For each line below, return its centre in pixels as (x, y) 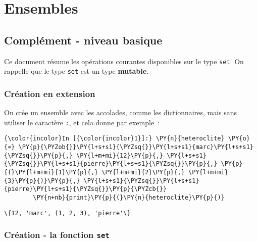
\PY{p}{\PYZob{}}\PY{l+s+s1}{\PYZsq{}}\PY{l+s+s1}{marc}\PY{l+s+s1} (136, 147)
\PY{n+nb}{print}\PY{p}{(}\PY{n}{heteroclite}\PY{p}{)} (129, 197)
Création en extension (50, 93)
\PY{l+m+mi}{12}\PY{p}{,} (120, 155)
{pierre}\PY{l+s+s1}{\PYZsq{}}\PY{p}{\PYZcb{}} (86, 189)
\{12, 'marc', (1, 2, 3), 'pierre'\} (67, 213)
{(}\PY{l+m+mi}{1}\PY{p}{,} (51, 172)
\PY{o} (239, 139)
